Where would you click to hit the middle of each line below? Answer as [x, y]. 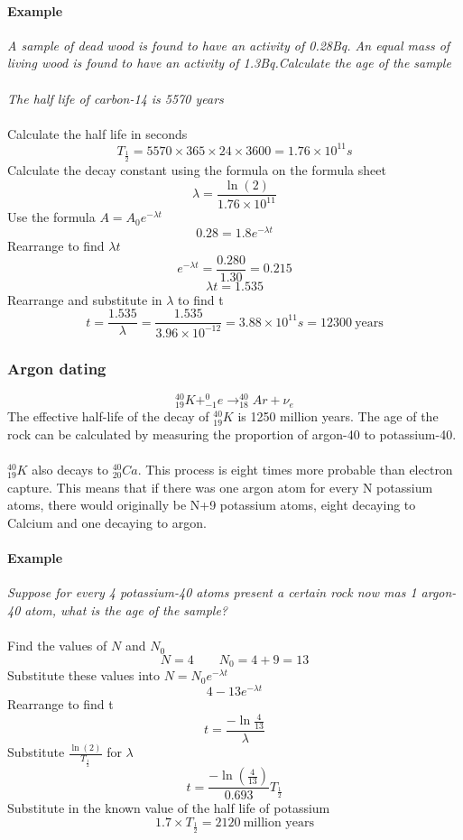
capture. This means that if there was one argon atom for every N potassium [220, 487]
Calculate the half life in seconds [97, 133]
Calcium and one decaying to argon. [107, 523]
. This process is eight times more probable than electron [295, 470]
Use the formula [51, 217]
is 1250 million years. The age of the [338, 416]
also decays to [70, 470]
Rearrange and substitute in [85, 299]
